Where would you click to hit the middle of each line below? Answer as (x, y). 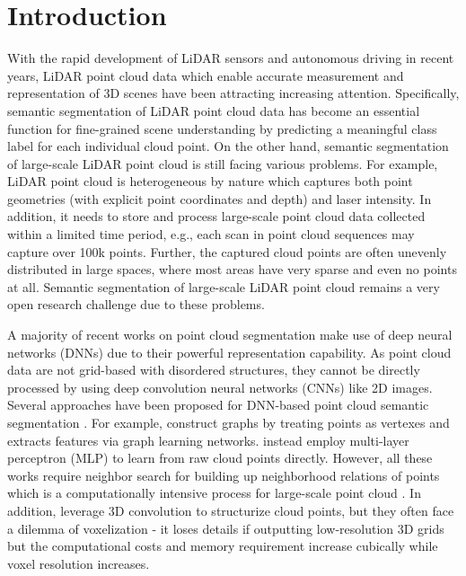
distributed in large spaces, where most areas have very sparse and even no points (232, 269)
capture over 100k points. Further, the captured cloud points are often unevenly (227, 251)
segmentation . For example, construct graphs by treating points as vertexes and (229, 422)
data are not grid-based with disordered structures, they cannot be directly (214, 370)
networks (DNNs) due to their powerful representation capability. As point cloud (229, 352)
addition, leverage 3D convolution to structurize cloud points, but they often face (231, 510)
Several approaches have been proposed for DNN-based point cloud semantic (218, 405)
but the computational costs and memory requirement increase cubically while (223, 546)
